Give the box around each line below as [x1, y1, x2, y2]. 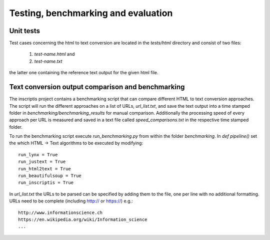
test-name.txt [34, 58, 62, 64]
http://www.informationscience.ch [18, 209, 102, 215]
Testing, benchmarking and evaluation [9, 8, 173, 19]
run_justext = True [18, 159, 66, 165]
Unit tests [9, 27, 40, 35]
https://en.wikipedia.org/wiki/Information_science [18, 217, 147, 222]
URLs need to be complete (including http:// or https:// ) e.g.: [9, 198, 133, 204]
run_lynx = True [18, 152, 58, 157]
